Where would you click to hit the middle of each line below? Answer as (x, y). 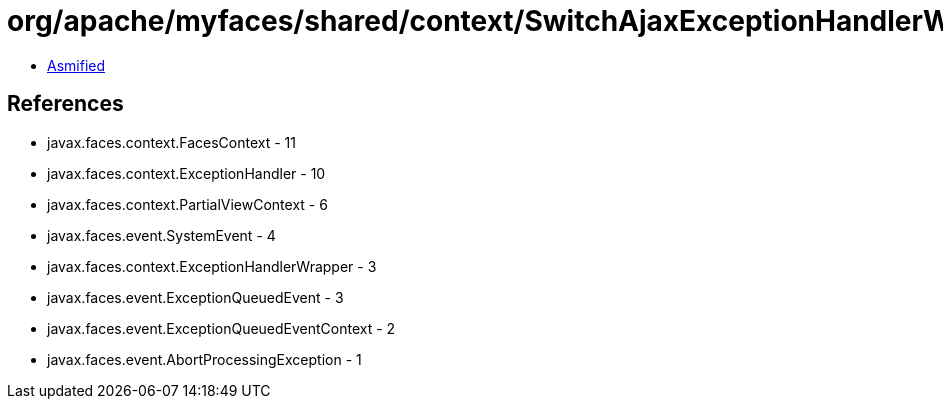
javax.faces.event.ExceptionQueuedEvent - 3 (195, 297)
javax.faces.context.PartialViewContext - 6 (187, 204)
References (65, 104)
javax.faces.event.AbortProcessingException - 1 (204, 359)
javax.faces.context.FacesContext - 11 (171, 142)
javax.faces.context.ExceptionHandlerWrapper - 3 (212, 266)
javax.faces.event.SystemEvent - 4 (161, 235)
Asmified (76, 65)
